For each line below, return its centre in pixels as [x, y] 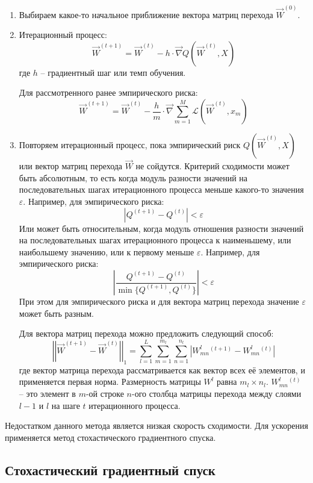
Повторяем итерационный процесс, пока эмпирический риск [130, 145]
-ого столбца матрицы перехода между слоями [217, 393]
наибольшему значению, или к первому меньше [107, 251]
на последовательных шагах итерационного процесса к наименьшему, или [155, 240]
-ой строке [105, 393]
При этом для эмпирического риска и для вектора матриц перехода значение [159, 301]
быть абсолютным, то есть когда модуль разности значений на [133, 177]
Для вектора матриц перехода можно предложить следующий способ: [146, 333]
